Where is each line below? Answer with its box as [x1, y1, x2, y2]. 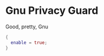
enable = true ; [10, 39, 48, 46]
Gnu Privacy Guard [5, 4, 99, 17]
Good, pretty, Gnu [5, 23, 49, 30]
